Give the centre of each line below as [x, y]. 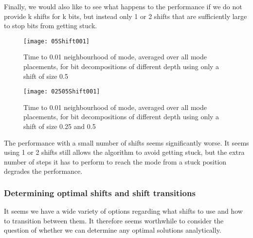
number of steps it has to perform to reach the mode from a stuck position [115, 161]
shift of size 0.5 [46, 76]
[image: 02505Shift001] [62, 92]
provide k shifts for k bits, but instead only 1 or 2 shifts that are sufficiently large [126, 16]
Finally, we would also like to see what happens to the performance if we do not [123, 6]
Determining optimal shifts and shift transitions [100, 192]
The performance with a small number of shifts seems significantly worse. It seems [126, 142]
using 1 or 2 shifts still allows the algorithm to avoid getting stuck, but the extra [124, 152]
